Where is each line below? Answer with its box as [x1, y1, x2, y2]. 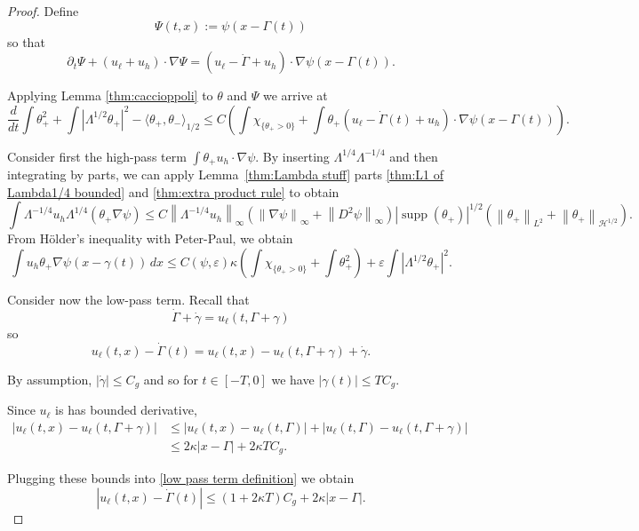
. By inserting [255, 147, 330, 165]
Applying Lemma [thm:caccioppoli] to [7, 86, 213, 105]
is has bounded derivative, [55, 400, 197, 419]
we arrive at [263, 86, 328, 105]
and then [389, 147, 438, 165]
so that [7, 32, 45, 51]
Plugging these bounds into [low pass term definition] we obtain [7, 469, 355, 487]
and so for [143, 369, 198, 388]
